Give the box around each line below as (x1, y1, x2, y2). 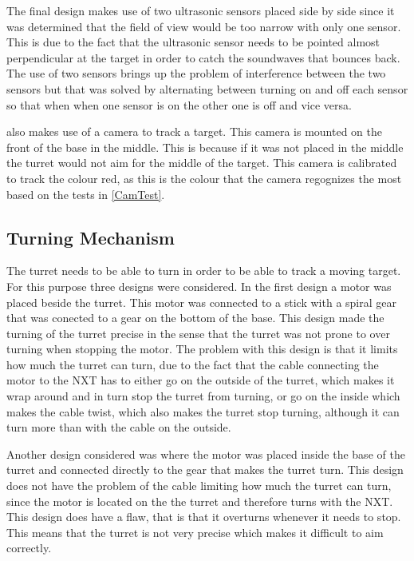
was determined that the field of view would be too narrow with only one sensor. (6, 18, 401, 34)
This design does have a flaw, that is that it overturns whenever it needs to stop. (6, 508, 401, 525)
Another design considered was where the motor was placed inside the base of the (6, 445, 405, 462)
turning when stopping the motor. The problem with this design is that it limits (6, 340, 398, 357)
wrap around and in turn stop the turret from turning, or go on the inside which (6, 388, 400, 404)
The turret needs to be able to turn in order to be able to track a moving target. (6, 262, 401, 279)
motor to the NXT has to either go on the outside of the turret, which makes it (6, 372, 395, 388)
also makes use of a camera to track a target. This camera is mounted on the (6, 123, 383, 140)
